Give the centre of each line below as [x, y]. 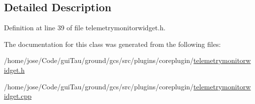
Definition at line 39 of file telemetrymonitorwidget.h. [85, 28]
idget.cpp [18, 96]
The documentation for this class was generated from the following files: [112, 44]
